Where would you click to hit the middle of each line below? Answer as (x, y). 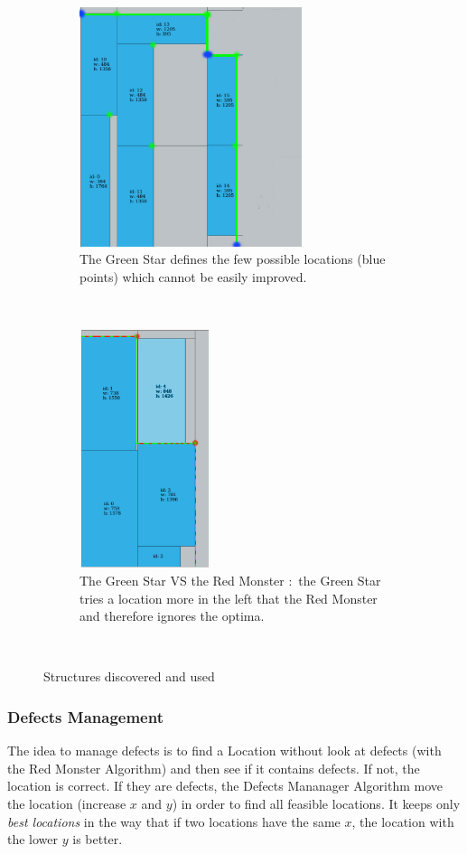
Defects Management (85, 716)
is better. (98, 839)
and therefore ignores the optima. (172, 616)
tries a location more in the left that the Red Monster (229, 598)
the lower (33, 839)
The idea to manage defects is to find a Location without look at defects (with (224, 751)
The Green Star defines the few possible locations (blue (233, 259)
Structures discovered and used (129, 676)
